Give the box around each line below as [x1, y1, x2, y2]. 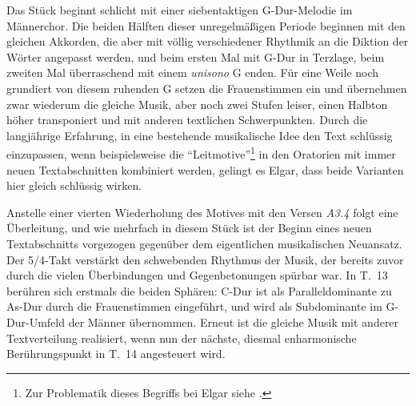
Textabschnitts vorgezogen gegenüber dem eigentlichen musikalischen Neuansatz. [6, 235, 402, 251]
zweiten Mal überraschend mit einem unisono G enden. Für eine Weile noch [6, 64, 379, 81]
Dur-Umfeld [6, 313, 65, 330]
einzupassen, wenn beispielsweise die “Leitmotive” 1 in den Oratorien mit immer [6, 143, 396, 162]
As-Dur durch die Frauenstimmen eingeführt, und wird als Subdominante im [6, 298, 382, 315]
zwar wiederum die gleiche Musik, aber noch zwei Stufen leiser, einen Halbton [6, 95, 388, 112]
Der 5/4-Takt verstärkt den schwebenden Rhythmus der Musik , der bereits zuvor [6, 251, 404, 267]
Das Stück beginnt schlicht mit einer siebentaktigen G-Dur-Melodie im [6, 2, 353, 18]
